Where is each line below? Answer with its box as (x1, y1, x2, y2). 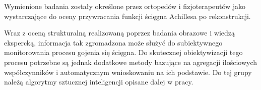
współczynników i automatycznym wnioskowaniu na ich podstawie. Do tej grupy (4, 66, 252, 77)
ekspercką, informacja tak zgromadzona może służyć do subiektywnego (4, 37, 223, 47)
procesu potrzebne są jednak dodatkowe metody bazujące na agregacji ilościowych (4, 56, 257, 67)
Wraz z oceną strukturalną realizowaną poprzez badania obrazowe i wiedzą (4, 27, 235, 38)
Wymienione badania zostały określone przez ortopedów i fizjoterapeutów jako (4, 1, 246, 11)
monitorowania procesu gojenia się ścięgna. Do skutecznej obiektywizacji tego (4, 47, 243, 57)
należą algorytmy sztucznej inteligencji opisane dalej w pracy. (4, 76, 193, 87)
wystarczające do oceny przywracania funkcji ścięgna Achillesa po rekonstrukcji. (4, 10, 251, 21)
